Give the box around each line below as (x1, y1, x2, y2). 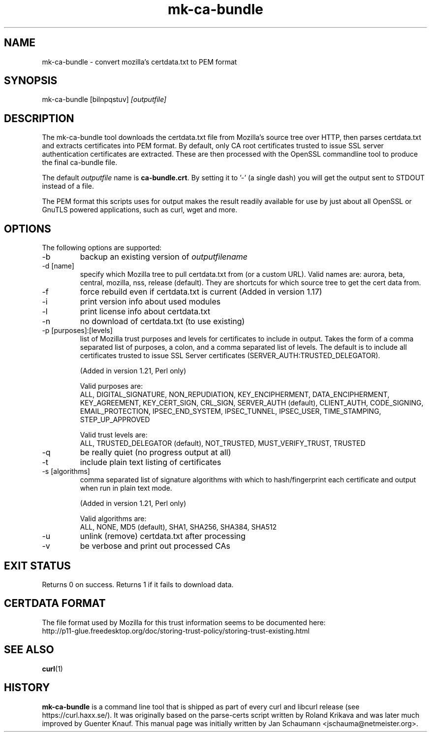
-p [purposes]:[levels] (42, 326, 113, 335)
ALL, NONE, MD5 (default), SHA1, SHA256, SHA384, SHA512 (80, 523, 277, 532)
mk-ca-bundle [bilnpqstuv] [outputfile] (42, 95, 167, 104)
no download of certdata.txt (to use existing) (80, 316, 245, 327)
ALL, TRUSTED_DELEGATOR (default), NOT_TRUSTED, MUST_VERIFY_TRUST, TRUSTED (80, 439, 366, 448)
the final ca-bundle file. (42, 158, 118, 167)
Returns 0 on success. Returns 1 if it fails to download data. (42, 580, 234, 589)
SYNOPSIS (4, 74, 58, 87)
